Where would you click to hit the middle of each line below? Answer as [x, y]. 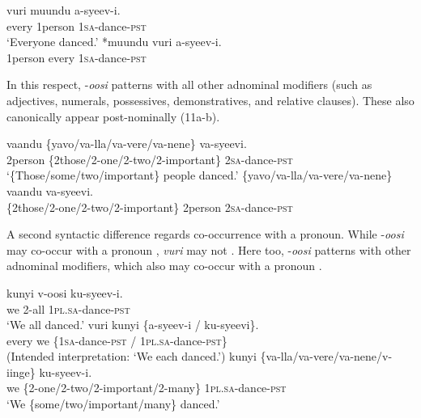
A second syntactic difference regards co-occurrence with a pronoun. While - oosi [205, 234]
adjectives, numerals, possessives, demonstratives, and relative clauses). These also [210, 100]
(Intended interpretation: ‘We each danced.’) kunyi [132, 356]
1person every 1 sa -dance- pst [77, 57]
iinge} [21, 372]
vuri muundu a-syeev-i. [64, 10]
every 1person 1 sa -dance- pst [77, 25]
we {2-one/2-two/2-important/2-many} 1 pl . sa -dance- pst [147, 388]
